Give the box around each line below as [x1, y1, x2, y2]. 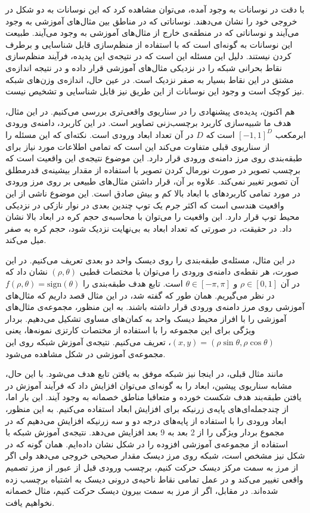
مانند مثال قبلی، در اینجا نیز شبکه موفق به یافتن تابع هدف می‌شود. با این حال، [5, 367, 283, 380]
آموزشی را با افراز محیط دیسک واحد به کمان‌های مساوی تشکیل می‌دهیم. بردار [5, 312, 287, 324]
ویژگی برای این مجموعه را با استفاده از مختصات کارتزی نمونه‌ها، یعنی [5, 324, 255, 336]
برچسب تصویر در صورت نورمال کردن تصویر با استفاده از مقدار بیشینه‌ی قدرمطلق [5, 163, 300, 176]
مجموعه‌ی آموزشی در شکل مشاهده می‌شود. [5, 347, 166, 360]
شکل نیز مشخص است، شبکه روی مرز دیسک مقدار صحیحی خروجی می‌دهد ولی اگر [5, 449, 305, 462]
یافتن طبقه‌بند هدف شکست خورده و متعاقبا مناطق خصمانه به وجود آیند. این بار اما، [5, 391, 302, 403]
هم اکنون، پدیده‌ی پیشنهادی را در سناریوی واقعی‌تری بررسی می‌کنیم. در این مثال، [5, 105, 295, 117]
